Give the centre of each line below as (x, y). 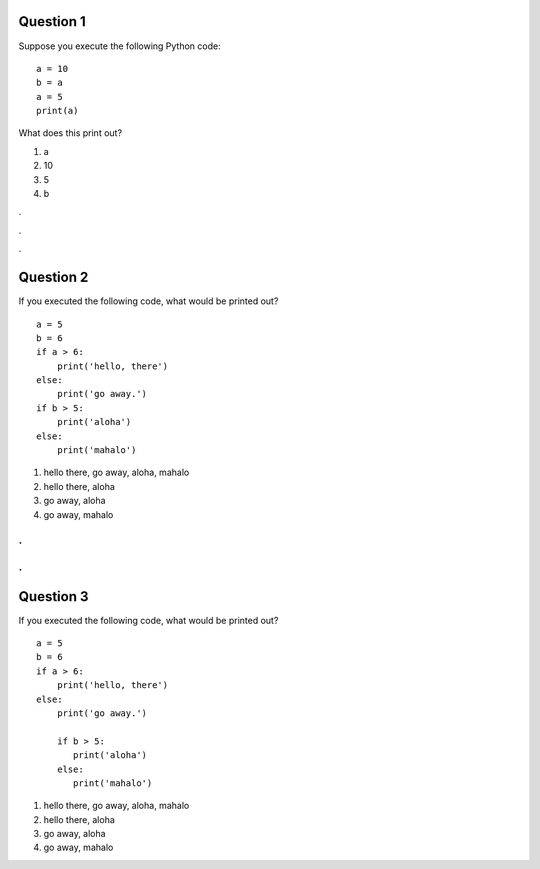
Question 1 (52, 21)
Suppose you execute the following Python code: (119, 46)
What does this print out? (70, 133)
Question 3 (53, 596)
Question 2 (53, 277)
